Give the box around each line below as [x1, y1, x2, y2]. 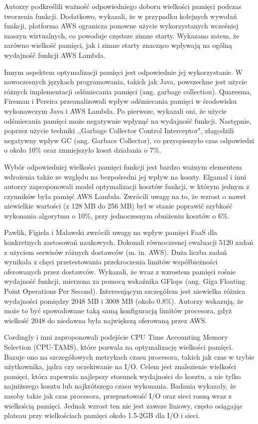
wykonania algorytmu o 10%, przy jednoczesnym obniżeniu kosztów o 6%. [4, 210, 230, 220]
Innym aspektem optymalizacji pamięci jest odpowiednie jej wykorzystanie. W [4, 66, 243, 77]
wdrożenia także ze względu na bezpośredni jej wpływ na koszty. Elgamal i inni [4, 171, 247, 182]
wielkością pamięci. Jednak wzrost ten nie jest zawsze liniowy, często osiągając [4, 400, 243, 411]
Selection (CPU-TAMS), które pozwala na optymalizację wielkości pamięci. [4, 342, 233, 352]
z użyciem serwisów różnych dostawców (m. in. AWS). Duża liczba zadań [4, 246, 227, 257]
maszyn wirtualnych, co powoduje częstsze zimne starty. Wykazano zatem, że [4, 30, 240, 40]
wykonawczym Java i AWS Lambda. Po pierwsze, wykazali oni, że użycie [4, 105, 227, 116]
